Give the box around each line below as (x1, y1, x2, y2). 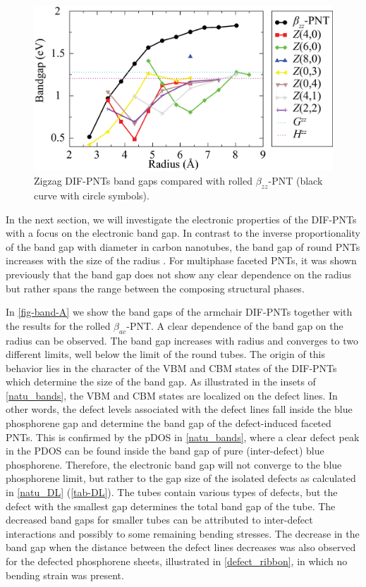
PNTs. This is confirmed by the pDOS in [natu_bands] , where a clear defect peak (6, 429, 360, 444)
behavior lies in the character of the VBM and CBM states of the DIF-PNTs (6, 360, 337, 375)
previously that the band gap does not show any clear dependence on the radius (6, 266, 352, 281)
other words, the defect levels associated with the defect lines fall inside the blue (6, 402, 353, 416)
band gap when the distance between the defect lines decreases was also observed (6, 540, 356, 555)
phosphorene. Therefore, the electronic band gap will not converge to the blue (6, 457, 342, 471)
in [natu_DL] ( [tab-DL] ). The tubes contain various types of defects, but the (6, 485, 338, 500)
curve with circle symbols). (34, 187, 150, 202)
